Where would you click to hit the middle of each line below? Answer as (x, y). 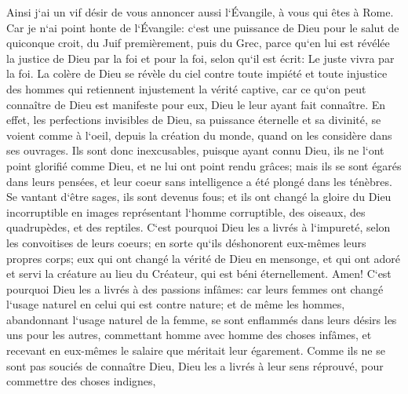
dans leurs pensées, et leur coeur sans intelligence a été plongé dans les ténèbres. (199, 181)
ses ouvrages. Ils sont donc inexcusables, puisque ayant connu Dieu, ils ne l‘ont (195, 150)
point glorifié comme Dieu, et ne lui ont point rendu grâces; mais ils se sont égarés (204, 165)
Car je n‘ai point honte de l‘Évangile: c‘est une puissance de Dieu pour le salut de (203, 27)
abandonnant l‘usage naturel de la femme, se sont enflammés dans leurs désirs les (202, 319)
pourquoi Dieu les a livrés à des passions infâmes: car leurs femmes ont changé (195, 288)
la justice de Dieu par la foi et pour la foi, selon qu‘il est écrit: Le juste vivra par (200, 58)
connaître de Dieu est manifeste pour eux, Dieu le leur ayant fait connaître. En (196, 104)
